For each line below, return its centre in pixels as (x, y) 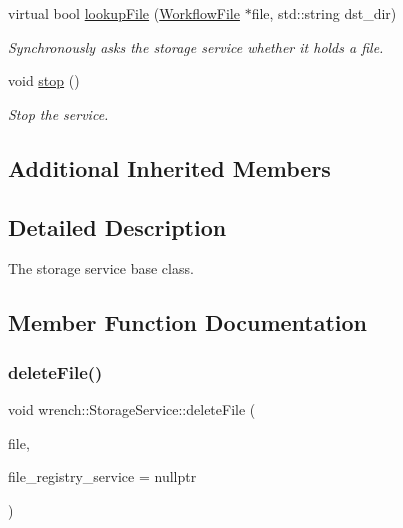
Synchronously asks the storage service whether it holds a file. (196, 46)
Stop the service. (58, 113)
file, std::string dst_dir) (324, 13)
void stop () (44, 80)
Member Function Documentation (188, 322)
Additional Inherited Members (169, 167)
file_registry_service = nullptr (102, 476)
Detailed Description (117, 226)
